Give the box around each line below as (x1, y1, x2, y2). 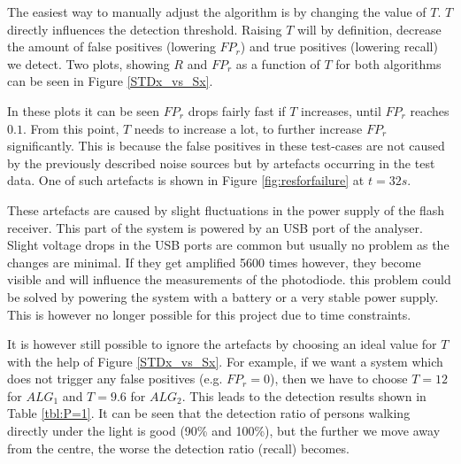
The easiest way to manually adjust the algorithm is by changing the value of (7, 3, 426, 20)
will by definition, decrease (296, 19, 442, 38)
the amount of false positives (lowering (7, 37, 216, 56)
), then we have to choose (269, 369, 408, 388)
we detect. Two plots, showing (7, 54, 170, 73)
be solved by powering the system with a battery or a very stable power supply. (7, 287, 439, 305)
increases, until (301, 101, 381, 120)
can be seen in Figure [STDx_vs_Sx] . (7, 72, 213, 90)
